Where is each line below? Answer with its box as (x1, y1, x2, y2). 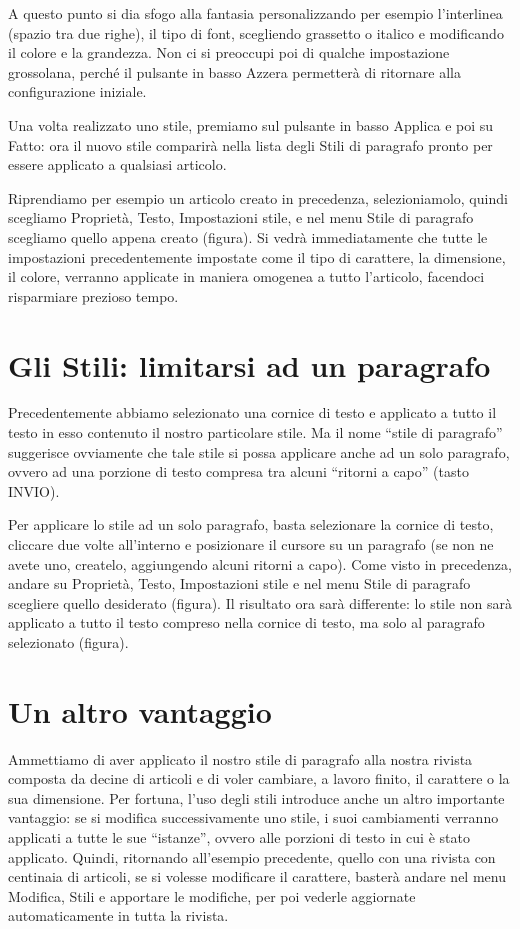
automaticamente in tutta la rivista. (8, 905, 229, 926)
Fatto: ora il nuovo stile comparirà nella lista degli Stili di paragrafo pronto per (8, 134, 493, 155)
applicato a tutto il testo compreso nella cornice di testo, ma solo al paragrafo (8, 612, 485, 633)
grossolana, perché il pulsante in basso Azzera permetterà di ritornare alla (8, 61, 461, 82)
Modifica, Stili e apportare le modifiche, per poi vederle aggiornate (8, 885, 416, 906)
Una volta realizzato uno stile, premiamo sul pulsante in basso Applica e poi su (8, 114, 494, 135)
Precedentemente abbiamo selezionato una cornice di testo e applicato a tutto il (8, 402, 497, 423)
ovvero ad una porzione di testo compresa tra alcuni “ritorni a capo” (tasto (8, 461, 469, 482)
